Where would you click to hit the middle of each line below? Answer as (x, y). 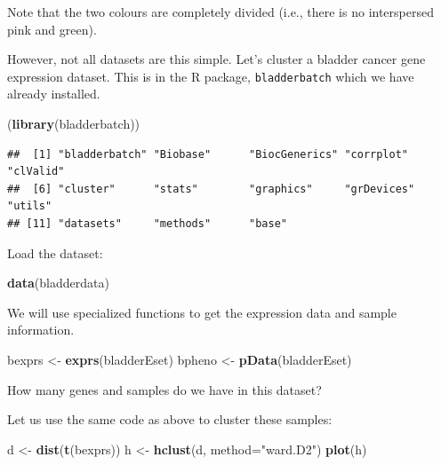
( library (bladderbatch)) (74, 124)
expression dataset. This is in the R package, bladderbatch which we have (211, 76)
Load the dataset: (55, 252)
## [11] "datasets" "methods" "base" (147, 224)
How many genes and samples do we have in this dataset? (164, 389)
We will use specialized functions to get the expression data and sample (202, 312)
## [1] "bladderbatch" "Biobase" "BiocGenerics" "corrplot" (208, 154)
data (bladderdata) (58, 283)
